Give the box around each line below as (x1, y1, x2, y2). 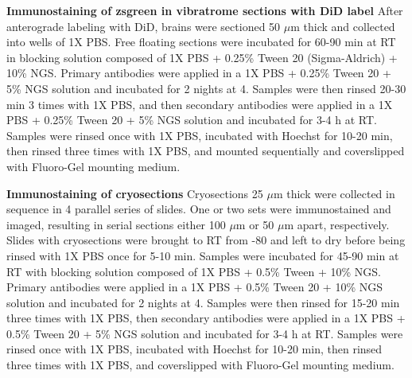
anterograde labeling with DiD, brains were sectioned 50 (6, 18, 281, 34)
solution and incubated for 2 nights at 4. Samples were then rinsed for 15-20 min (6, 294, 400, 310)
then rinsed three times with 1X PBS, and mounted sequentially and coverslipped (6, 142, 405, 159)
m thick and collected (290, 18, 395, 34)
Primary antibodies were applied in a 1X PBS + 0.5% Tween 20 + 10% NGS (6, 279, 383, 295)
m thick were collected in (273, 185, 395, 201)
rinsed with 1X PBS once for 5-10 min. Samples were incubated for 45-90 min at (6, 247, 399, 263)
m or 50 (235, 216, 274, 232)
